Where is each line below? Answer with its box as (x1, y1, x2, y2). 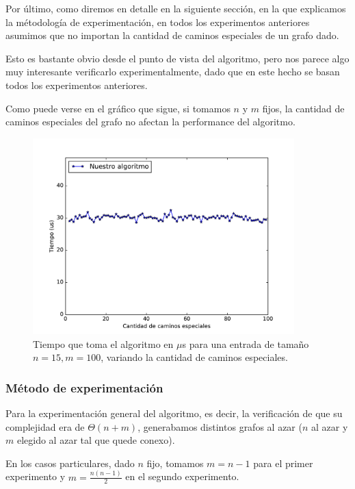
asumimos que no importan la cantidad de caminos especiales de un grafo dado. (5, 28, 339, 42)
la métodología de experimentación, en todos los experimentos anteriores (5, 14, 310, 29)
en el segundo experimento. (125, 469, 239, 484)
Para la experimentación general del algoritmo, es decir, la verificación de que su (5, 405, 343, 420)
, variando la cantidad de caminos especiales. (101, 350, 288, 364)
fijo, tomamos (146, 455, 204, 470)
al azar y (311, 419, 348, 434)
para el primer (253, 455, 313, 470)
